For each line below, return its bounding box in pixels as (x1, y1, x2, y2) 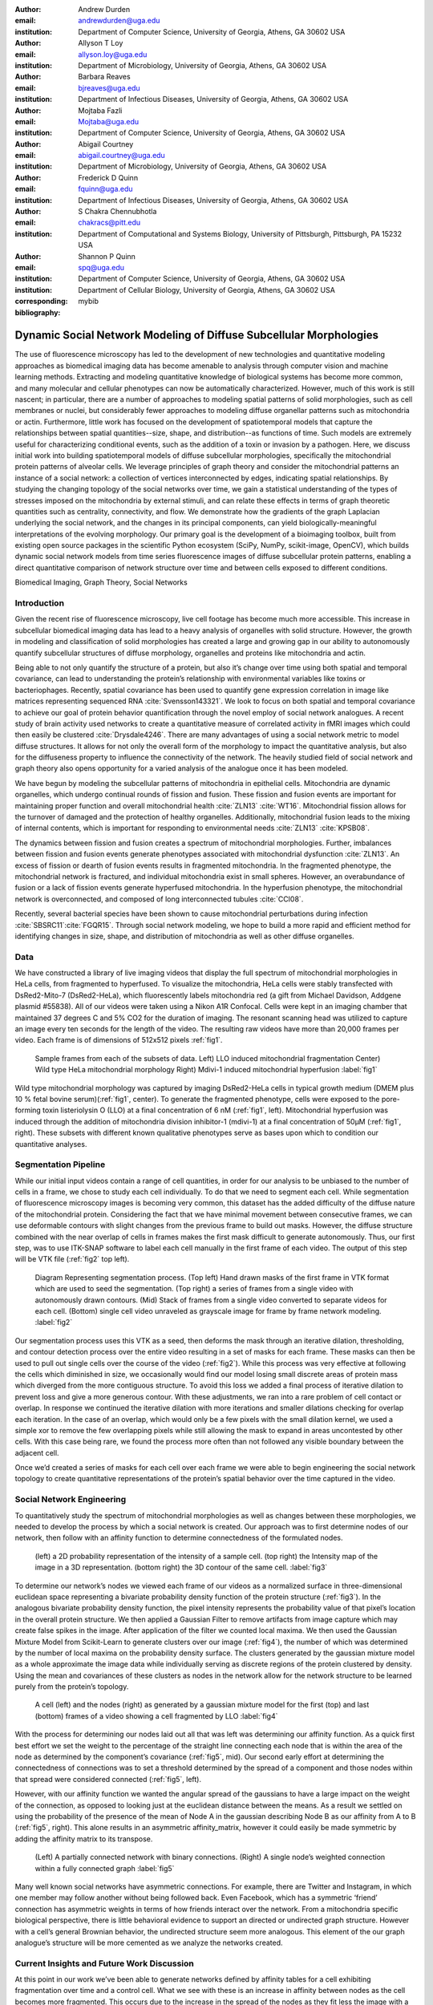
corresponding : (14, 297, 68, 306)
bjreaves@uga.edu (78, 83, 140, 92)
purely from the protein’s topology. (14, 1682, 129, 1691)
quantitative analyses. (14, 1139, 87, 1148)
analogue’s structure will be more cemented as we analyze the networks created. (14, 1938, 284, 1947)
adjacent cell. (14, 1448, 59, 1457)
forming (14, 1105, 42, 1115)
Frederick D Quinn (78, 172, 139, 182)
